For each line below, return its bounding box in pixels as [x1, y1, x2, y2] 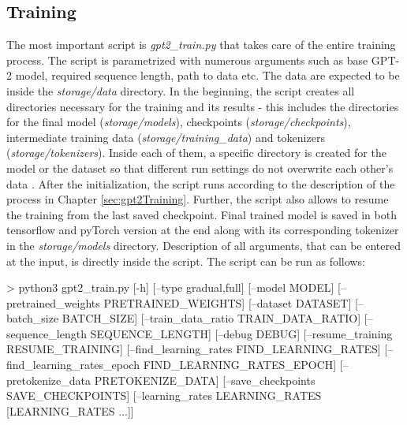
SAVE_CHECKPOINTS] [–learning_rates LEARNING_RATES [6, 387, 322, 404]
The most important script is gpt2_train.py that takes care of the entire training [6, 36, 396, 53]
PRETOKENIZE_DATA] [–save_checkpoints [94, 371, 316, 388]
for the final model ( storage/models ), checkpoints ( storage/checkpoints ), [6, 114, 351, 130]
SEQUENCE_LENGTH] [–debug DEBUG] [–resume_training [90, 325, 393, 341]
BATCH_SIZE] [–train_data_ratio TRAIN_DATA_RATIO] [62, 310, 361, 326]
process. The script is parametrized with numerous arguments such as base [6, 51, 368, 68]
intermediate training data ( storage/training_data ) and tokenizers [6, 129, 325, 145]
